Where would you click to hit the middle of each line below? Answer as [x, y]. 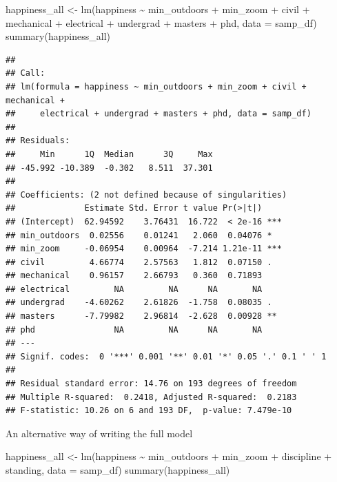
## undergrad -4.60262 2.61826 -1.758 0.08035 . [139, 303]
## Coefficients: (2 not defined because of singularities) [146, 195]
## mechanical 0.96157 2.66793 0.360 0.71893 [134, 276]
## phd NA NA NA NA [134, 329]
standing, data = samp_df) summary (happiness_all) [118, 470]
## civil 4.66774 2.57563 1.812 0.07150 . [139, 262]
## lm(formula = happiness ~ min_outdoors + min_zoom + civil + [156, 86]
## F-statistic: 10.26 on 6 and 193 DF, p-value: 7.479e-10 [149, 411]
